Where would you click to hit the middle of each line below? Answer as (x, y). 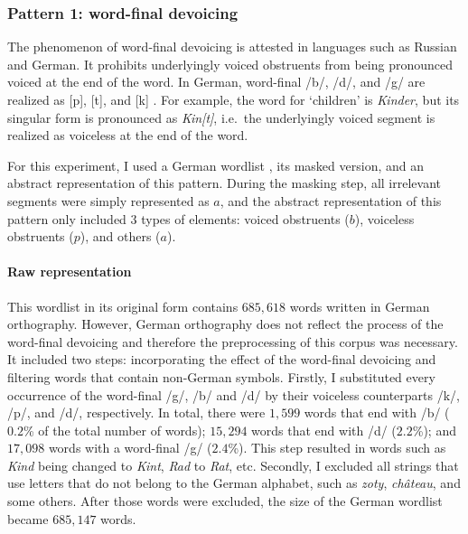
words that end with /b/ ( (377, 412)
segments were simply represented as (108, 200)
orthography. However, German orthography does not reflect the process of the (225, 324)
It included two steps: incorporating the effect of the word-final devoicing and (222, 359)
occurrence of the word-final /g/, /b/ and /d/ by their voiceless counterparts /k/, (234, 394)
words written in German (360, 306)
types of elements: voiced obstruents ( (245, 218)
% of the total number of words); (114, 430)
